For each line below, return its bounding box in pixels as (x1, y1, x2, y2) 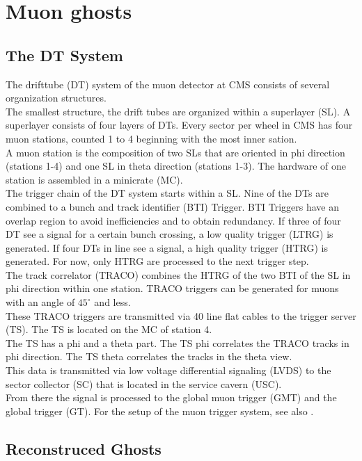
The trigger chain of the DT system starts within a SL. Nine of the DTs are (6, 186, 329, 200)
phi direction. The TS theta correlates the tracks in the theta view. (6, 349, 292, 364)
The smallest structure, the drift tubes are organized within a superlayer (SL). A (6, 104, 351, 118)
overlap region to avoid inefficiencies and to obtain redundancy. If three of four (6, 213, 341, 227)
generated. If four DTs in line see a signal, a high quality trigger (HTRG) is (6, 240, 328, 254)
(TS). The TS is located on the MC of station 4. (6, 322, 212, 337)
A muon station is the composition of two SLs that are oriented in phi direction (6, 145, 345, 159)
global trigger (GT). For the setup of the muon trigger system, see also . (6, 403, 314, 418)
